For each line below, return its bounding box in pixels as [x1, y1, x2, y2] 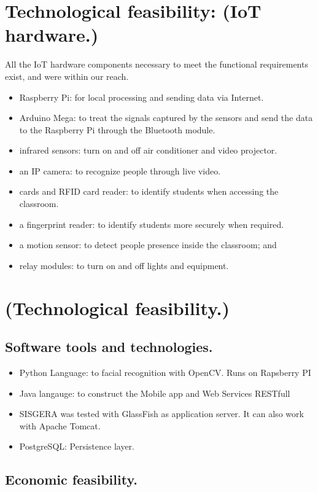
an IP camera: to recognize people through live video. [19, 164, 221, 177]
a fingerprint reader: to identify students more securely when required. [19, 217, 284, 230]
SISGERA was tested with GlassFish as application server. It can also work [19, 407, 304, 420]
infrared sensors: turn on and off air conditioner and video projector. [19, 144, 277, 157]
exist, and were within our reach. [5, 69, 129, 82]
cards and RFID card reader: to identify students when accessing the [19, 185, 279, 198]
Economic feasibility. [5, 470, 138, 489]
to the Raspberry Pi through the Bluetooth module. [19, 123, 215, 136]
